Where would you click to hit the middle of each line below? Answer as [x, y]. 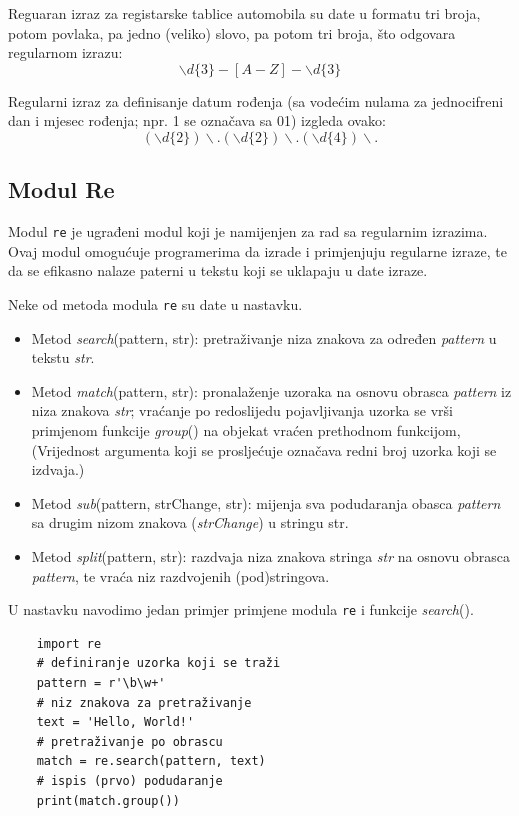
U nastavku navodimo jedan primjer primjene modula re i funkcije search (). [241, 609]
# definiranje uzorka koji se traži [158, 663]
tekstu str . [63, 357]
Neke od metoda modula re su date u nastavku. [155, 304]
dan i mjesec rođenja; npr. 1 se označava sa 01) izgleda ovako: [197, 120]
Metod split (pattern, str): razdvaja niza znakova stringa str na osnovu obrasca [270, 556]
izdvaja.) [58, 469]
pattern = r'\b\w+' [101, 683]
